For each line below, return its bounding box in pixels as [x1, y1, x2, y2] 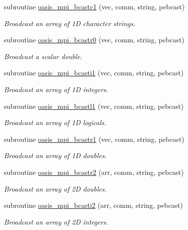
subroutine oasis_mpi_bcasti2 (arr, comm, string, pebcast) [4, 200, 183, 210]
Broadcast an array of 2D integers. [4, 216, 108, 227]
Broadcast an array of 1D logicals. [4, 117, 106, 128]
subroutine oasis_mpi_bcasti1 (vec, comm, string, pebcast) [4, 67, 184, 78]
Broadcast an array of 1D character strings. [4, 18, 135, 28]
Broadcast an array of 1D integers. [4, 84, 108, 94]
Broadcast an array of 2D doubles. [4, 183, 107, 194]
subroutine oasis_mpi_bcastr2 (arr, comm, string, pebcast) [4, 166, 184, 177]
